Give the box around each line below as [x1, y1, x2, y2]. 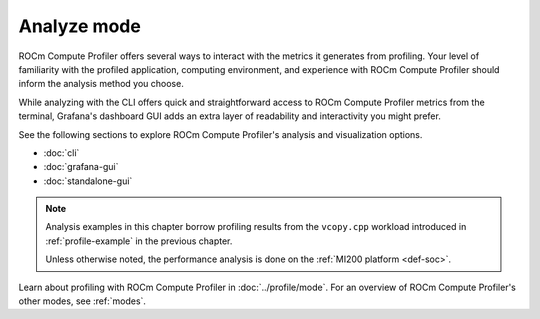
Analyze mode [18, 15, 142, 37]
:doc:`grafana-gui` [43, 161, 119, 173]
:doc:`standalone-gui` [43, 175, 133, 187]
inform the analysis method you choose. [18, 78, 184, 90]
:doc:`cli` [43, 146, 80, 159]
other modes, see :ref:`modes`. [18, 295, 147, 307]
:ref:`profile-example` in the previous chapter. [45, 235, 233, 247]
